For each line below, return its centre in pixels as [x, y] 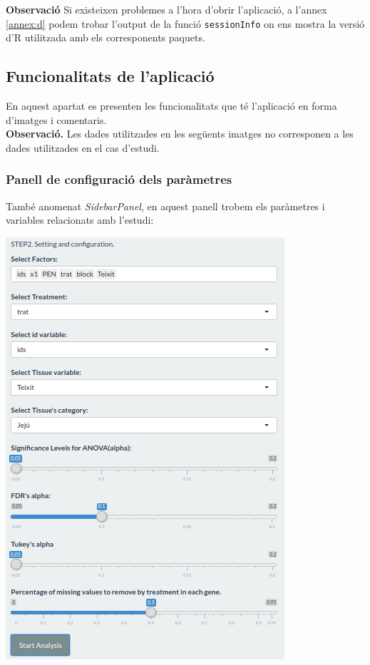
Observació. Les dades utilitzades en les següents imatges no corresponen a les [180, 134]
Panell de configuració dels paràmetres [119, 179]
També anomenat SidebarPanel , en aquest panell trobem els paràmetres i [165, 206]
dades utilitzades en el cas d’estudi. [83, 147]
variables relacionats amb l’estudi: [80, 220]
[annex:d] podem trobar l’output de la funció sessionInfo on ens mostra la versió [185, 23]
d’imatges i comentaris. [56, 119]
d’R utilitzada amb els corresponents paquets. [106, 37]
